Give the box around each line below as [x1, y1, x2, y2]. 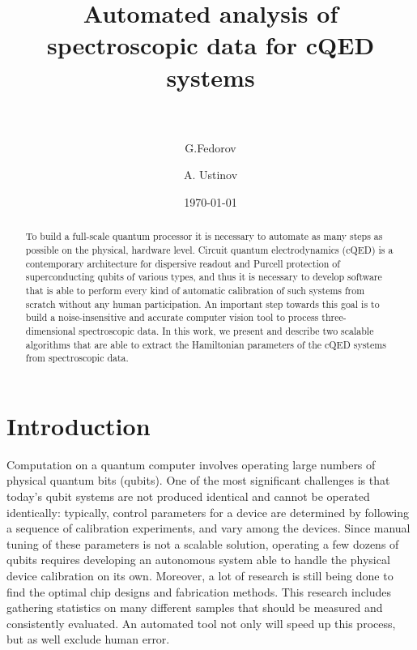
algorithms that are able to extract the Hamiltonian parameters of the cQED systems [25, 337, 386, 351]
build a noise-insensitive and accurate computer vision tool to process [25, 310, 319, 324]
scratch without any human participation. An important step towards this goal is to [25, 297, 380, 310]
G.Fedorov [185, 139, 236, 156]
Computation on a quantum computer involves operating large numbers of [6, 455, 376, 473]
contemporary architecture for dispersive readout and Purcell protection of [25, 256, 340, 270]
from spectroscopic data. [25, 351, 129, 365]
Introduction [6, 408, 151, 442]
